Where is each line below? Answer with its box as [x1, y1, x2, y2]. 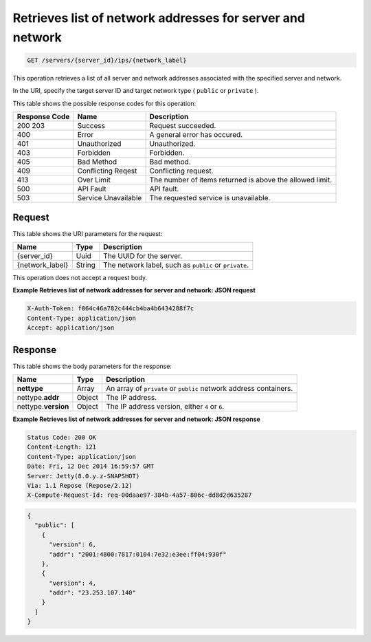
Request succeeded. [149, 121, 216, 131]
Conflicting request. [149, 166, 214, 175]
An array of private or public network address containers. [106, 384, 293, 394]
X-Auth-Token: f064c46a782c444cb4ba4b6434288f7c [27, 305, 194, 312]
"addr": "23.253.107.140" [49, 589, 137, 597]
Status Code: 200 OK [27, 434, 96, 442]
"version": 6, [49, 541, 96, 548]
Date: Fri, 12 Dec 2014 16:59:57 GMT [27, 462, 155, 471]
